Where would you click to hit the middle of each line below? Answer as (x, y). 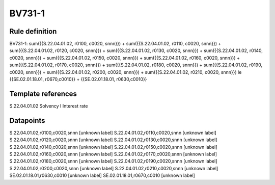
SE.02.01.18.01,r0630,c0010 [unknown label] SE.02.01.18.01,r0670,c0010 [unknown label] (102, 175)
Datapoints (27, 121)
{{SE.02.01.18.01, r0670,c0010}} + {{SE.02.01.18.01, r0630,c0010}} (78, 80)
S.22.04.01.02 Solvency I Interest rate (49, 106)
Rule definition (33, 31)
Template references (43, 94)
